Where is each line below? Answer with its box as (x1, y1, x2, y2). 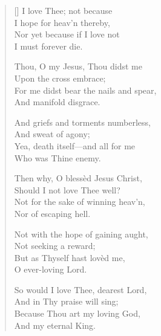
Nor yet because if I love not (14, 28, 120, 40)
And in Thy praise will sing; (14, 295, 119, 308)
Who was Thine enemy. (14, 151, 101, 164)
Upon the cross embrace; (14, 71, 106, 84)
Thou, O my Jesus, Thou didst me (14, 60, 142, 73)
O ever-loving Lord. (14, 263, 87, 276)
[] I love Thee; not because (14, 4, 113, 16)
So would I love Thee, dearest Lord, (14, 283, 147, 296)
